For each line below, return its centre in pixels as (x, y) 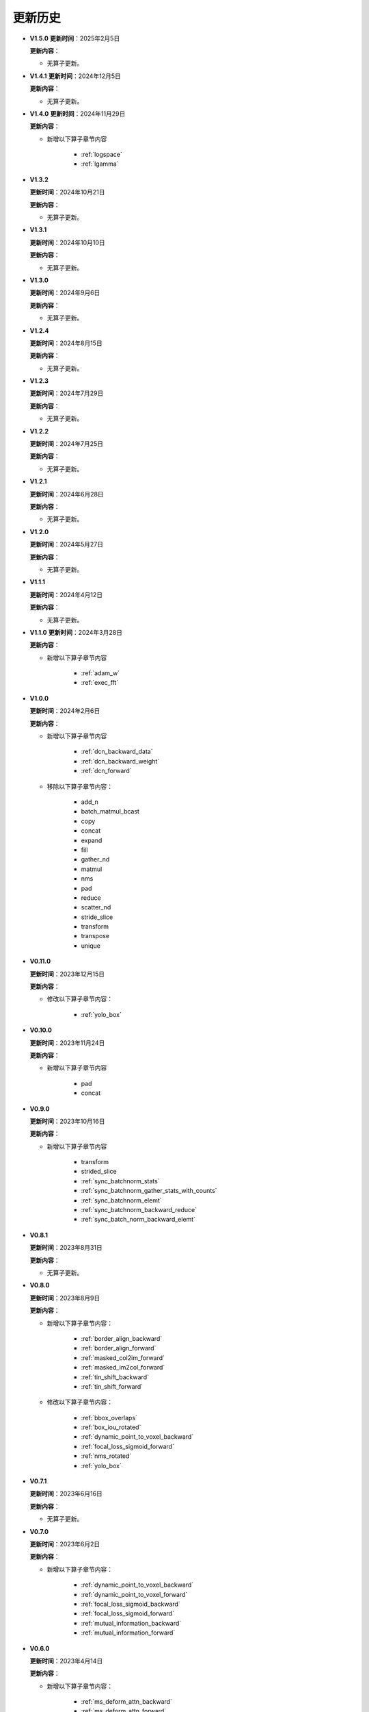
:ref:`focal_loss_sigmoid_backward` (131, 1604)
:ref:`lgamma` (100, 164)
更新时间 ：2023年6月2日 (65, 1544)
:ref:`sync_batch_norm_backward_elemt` (138, 1220)
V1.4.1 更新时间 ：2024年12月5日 (75, 76)
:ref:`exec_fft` (100, 683)
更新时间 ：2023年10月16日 (67, 1121)
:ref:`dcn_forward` (107, 771)
